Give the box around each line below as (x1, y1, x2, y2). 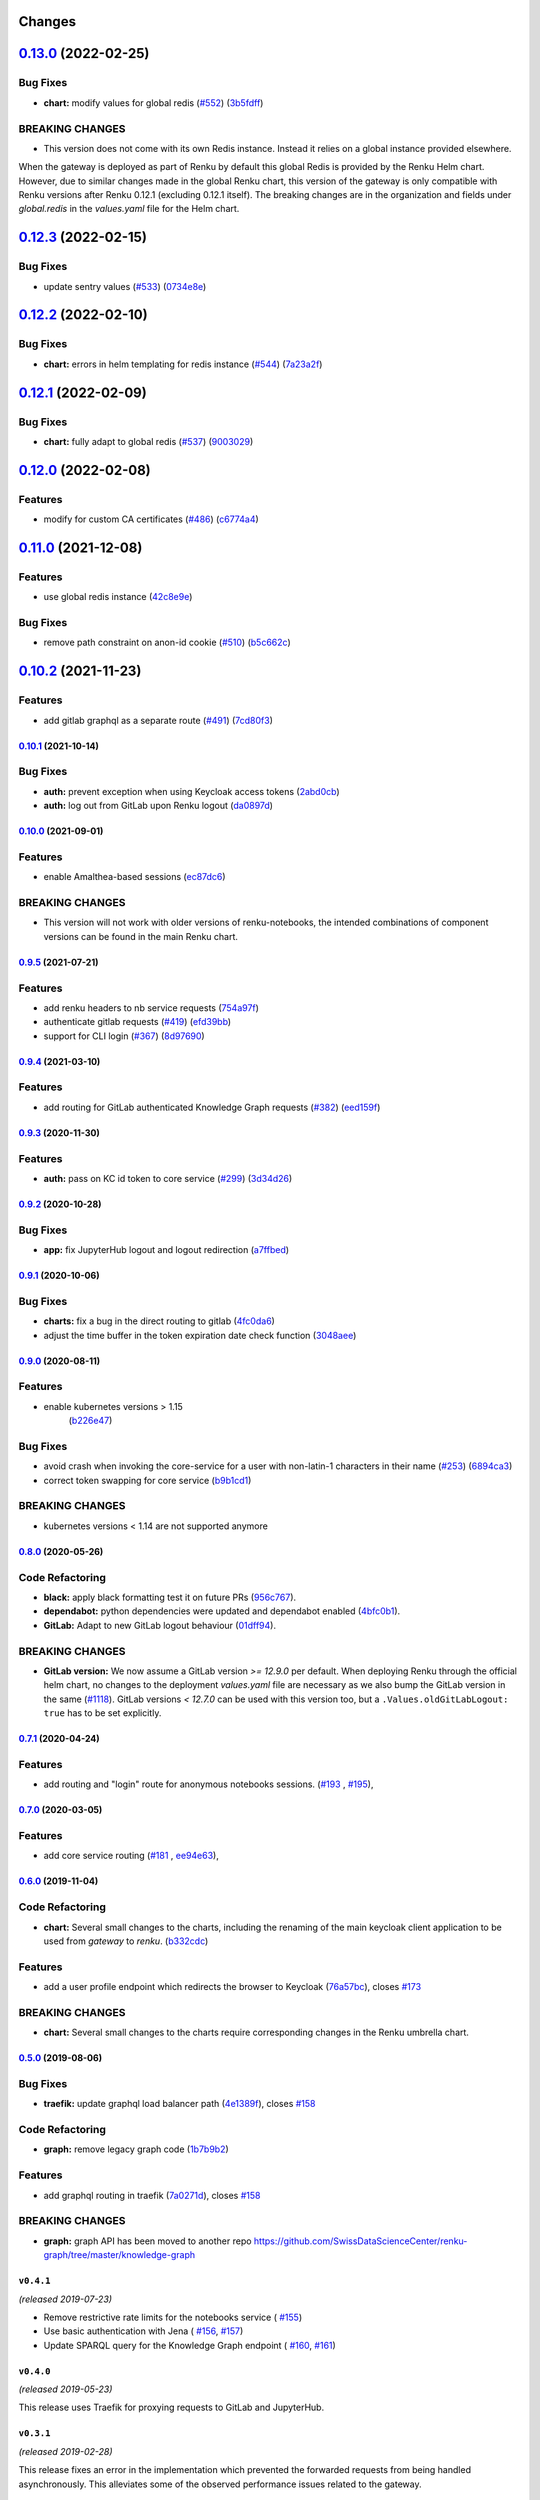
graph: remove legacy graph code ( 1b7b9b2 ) (43, 2143, 229, 2155)
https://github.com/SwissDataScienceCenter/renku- (253, 2235, 468, 2247)
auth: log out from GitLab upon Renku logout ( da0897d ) (43, 800, 274, 812)
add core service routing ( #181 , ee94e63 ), (43, 1850, 219, 1862)
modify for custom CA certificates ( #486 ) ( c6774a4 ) (43, 513, 259, 525)
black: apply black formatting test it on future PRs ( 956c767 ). (43, 1591, 297, 1603)
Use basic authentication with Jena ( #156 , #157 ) (43, 2325, 244, 2337)
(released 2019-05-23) (18, 2383, 113, 2395)
